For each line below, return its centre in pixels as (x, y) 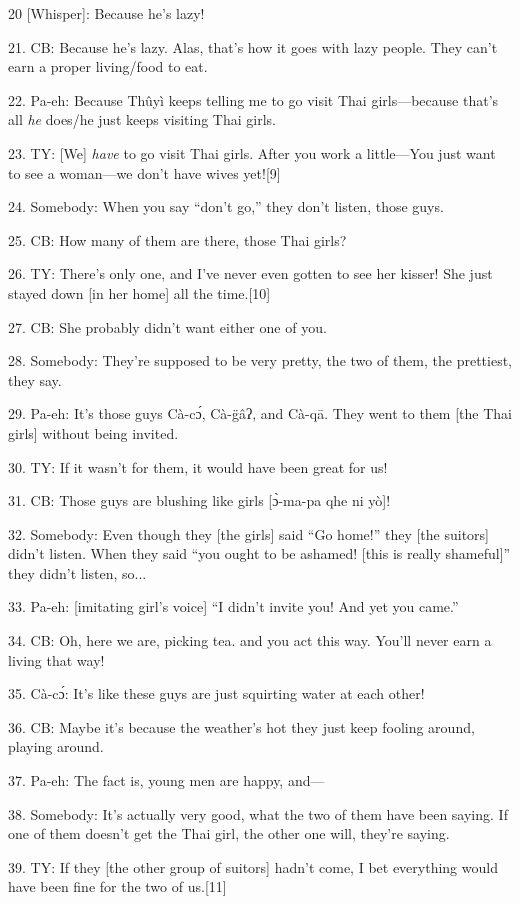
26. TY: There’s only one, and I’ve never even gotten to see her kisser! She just (250, 273)
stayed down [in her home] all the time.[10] (139, 292)
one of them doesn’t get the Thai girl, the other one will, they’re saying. (229, 833)
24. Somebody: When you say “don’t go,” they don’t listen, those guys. (226, 206)
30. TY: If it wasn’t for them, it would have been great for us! (198, 466)
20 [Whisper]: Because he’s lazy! (106, 13)
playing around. (56, 746)
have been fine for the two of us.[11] (117, 886)
